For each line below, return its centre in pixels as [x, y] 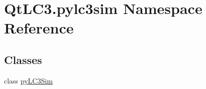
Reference [39, 28]
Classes [23, 59]
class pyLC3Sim [28, 80]
